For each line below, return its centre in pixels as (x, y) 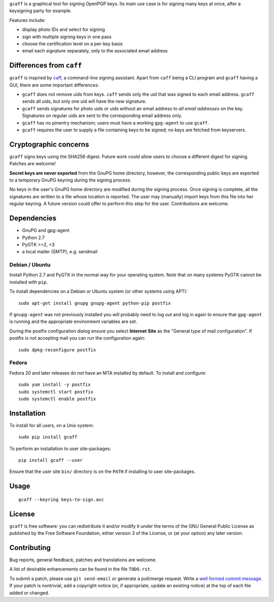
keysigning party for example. (41, 11)
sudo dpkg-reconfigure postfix (57, 350)
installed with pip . (29, 282)
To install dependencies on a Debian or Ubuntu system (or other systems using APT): (98, 291)
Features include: (27, 20)
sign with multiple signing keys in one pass (67, 37)
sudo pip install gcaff (48, 437)
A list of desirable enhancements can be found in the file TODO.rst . (80, 569)
